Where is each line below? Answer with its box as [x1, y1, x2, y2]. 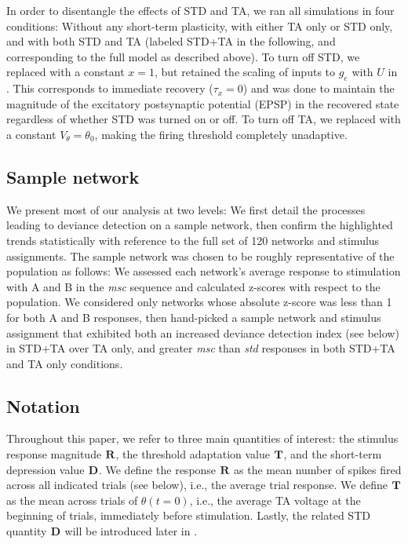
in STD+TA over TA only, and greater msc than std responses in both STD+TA [6, 340, 395, 356]
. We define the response [98, 461, 217, 477]
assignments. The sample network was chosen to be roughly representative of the [6, 247, 395, 264]
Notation [6, 393, 80, 418]
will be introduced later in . [64, 523, 198, 539]
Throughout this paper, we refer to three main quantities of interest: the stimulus [6, 430, 399, 447]
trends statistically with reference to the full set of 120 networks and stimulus [6, 232, 380, 248]
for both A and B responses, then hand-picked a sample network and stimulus [6, 309, 381, 325]
